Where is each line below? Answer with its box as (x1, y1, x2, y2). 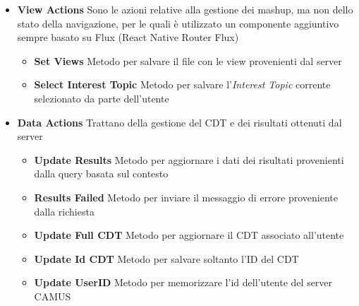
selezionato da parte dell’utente (34, 90, 169, 105)
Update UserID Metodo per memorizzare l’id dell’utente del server (34, 275, 333, 290)
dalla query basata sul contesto (34, 166, 169, 181)
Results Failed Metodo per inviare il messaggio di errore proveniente (34, 189, 338, 204)
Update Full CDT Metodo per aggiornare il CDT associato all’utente (34, 228, 344, 242)
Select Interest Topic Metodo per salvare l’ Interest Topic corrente (34, 77, 331, 92)
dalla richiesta (34, 204, 95, 218)
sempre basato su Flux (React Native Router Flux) (17, 30, 239, 45)
